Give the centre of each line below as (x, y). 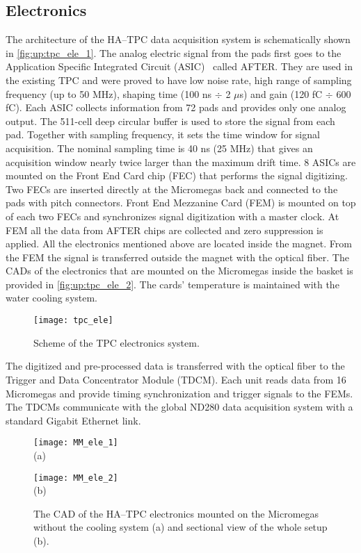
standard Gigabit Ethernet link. (73, 420)
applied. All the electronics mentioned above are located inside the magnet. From (179, 244)
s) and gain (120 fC (281, 93)
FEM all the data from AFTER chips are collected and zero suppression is (165, 230)
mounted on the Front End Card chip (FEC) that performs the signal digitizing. (177, 175)
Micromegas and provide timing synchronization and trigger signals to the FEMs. (179, 393)
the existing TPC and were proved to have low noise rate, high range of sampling (179, 80)
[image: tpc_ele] (73, 321)
